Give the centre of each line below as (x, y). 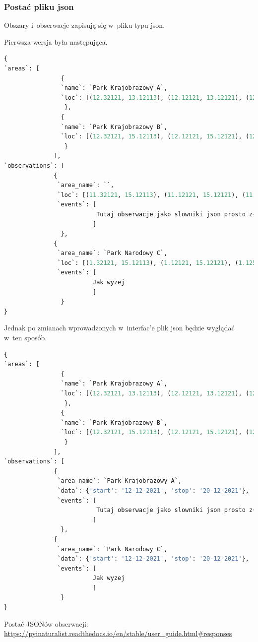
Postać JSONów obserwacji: (46, 623)
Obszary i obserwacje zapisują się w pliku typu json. (85, 25)
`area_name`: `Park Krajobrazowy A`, (119, 481)
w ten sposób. (26, 338)
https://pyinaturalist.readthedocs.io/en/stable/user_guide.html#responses (118, 633)
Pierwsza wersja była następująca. (56, 41)
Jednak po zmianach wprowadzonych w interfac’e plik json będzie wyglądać (119, 328)
